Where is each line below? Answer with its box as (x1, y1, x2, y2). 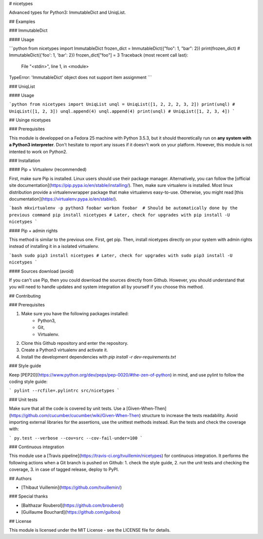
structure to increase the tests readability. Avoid (142, 412, 238, 418)
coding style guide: (9, 379, 48, 384)
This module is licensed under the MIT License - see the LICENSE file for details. (9, 527, 171, 533)
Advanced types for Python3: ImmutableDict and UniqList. (9, 10, 126, 16)
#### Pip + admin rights (9, 227, 58, 234)
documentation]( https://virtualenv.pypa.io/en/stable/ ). (9, 196, 117, 202)
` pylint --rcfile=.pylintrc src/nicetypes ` (9, 388, 120, 394)
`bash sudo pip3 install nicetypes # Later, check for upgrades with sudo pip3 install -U (9, 253, 233, 258)
